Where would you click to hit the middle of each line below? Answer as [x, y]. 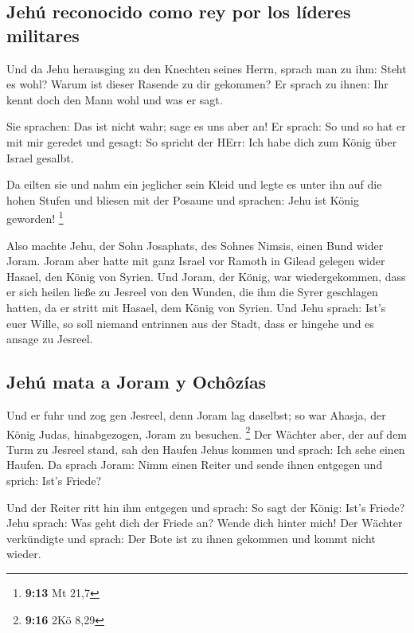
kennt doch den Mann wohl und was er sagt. [115, 99]
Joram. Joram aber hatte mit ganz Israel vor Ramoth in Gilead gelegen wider [196, 261]
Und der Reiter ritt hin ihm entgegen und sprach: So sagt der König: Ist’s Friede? [206, 507]
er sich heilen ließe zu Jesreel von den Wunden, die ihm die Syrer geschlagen [192, 292]
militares [43, 35]
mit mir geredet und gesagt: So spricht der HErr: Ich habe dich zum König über [202, 141]
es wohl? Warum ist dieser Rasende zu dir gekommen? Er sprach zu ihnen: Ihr [197, 84]
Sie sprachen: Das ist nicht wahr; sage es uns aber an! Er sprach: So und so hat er [206, 126]
